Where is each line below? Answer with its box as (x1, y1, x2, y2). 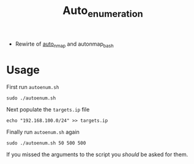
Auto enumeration (62, 4, 144, 20)
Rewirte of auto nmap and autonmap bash (15, 40, 114, 49)
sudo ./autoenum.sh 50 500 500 (6, 140, 86, 146)
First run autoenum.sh (6, 83, 59, 90)
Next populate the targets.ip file (6, 105, 90, 113)
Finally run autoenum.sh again (6, 128, 80, 135)
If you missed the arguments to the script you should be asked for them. (6, 151, 188, 158)
